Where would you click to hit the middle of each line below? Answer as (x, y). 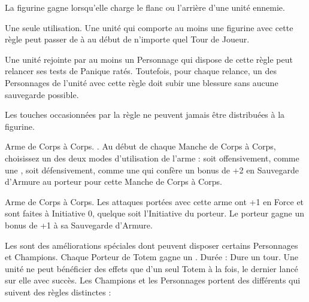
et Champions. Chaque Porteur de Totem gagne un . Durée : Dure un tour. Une (152, 257)
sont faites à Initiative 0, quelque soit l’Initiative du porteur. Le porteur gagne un (154, 213)
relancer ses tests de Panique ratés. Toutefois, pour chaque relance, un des (141, 71)
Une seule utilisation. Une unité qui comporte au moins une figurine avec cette (149, 27)
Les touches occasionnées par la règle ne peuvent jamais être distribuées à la (145, 115)
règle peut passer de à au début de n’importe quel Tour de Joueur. (127, 39)
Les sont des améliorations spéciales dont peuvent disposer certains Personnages (152, 245)
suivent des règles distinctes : (58, 292)
